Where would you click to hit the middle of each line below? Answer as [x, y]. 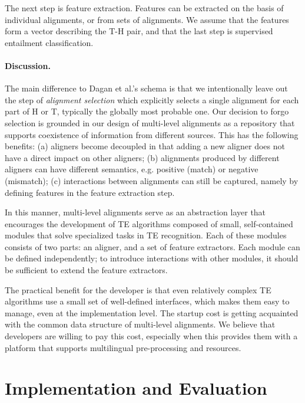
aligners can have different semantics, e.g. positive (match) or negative [132, 169]
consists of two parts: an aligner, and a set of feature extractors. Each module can [152, 246]
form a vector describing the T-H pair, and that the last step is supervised [139, 31]
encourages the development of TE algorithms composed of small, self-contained [149, 223]
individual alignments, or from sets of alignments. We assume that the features [147, 19]
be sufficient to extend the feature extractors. [86, 270]
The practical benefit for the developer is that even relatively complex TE [138, 289]
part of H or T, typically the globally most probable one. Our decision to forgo [147, 111]
